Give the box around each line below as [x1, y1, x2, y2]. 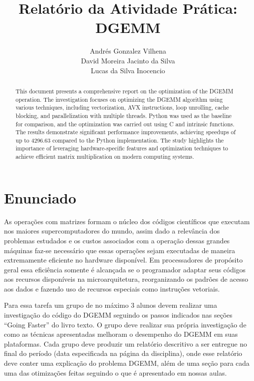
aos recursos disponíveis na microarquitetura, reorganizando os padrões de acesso [4, 274, 249, 284]
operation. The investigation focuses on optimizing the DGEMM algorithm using [15, 95, 223, 103]
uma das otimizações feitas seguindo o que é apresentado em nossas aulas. [4, 367, 227, 378]
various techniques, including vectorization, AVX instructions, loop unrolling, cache [15, 103, 229, 112]
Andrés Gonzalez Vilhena [90, 46, 166, 56]
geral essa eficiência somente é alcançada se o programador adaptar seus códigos [4, 264, 246, 274]
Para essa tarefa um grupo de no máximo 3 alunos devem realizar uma [4, 300, 218, 310]
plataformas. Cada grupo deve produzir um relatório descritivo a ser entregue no [4, 338, 247, 349]
